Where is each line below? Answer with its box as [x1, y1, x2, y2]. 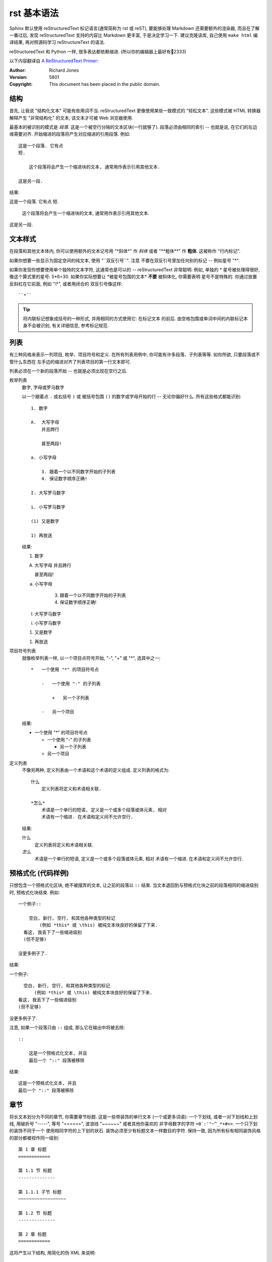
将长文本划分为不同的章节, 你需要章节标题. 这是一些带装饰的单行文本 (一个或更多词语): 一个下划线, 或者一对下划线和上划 [9, 1114, 258, 1120]
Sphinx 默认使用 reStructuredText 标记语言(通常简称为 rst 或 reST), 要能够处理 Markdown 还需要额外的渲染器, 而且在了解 [9, 25, 260, 31]
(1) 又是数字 [31, 518, 59, 524]
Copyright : [9, 81, 33, 87]
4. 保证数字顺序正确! [41, 476, 88, 482]
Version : [9, 74, 28, 80]
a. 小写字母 [31, 455, 57, 460]
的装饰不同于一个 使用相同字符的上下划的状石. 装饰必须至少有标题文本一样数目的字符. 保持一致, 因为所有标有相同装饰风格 [9, 1128, 261, 1134]
